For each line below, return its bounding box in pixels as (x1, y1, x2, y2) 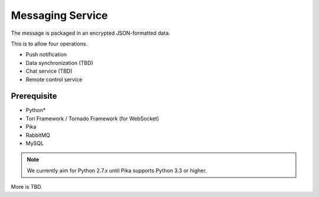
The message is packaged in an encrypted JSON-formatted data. (11, 29, 171, 37)
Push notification (25, 51, 67, 58)
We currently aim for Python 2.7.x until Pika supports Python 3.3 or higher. (27, 167, 207, 174)
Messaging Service (11, 9, 108, 22)
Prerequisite (11, 91, 57, 101)
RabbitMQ (25, 132, 50, 139)
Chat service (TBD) (25, 68, 73, 75)
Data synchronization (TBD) (25, 59, 93, 66)
